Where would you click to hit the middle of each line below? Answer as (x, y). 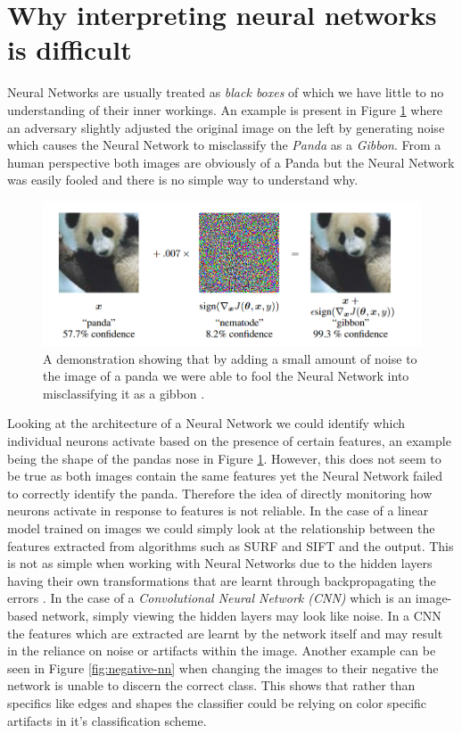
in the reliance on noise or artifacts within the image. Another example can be (222, 651)
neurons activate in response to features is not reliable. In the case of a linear (218, 511)
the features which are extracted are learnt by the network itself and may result (225, 633)
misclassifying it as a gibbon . (124, 393)
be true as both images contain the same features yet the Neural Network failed (225, 476)
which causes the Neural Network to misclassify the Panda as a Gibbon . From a (224, 145)
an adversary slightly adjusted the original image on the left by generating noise (226, 127)
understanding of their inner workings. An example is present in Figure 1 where (225, 109)
